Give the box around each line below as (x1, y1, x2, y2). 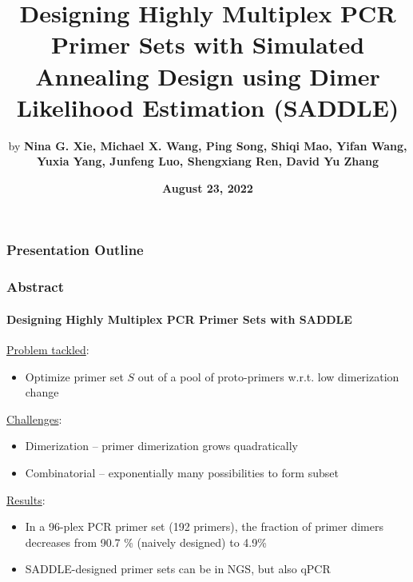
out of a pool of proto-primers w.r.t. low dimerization (137, 368, 399, 385)
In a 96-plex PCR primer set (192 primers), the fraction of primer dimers (25, 518, 383, 535)
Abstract (6, 277, 64, 297)
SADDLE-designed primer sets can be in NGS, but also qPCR (25, 560, 331, 577)
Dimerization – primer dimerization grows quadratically (25, 437, 298, 454)
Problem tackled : (6, 341, 89, 358)
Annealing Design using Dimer (35, 59, 380, 92)
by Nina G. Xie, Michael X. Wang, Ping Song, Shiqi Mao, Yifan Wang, (8, 137, 407, 153)
